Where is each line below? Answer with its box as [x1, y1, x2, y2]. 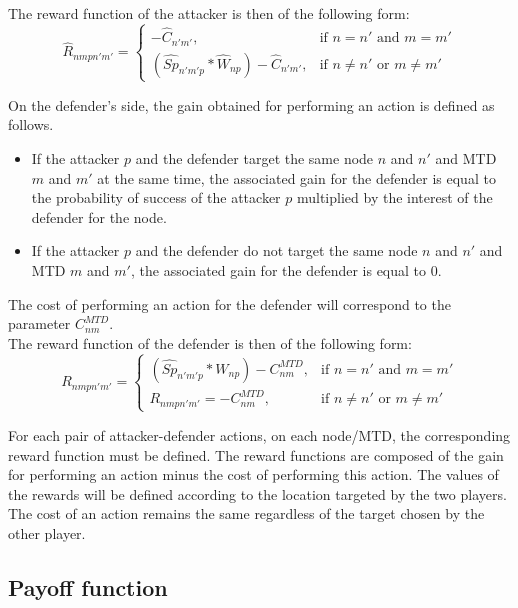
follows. [8, 114, 54, 135]
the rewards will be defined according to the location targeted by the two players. [8, 483, 507, 504]
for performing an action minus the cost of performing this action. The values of [8, 464, 499, 485]
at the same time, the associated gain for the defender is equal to [97, 167, 496, 188]
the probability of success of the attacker [31, 187, 281, 208]
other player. [8, 522, 86, 543]
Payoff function [8, 571, 168, 602]
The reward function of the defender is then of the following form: [8, 332, 412, 353]
